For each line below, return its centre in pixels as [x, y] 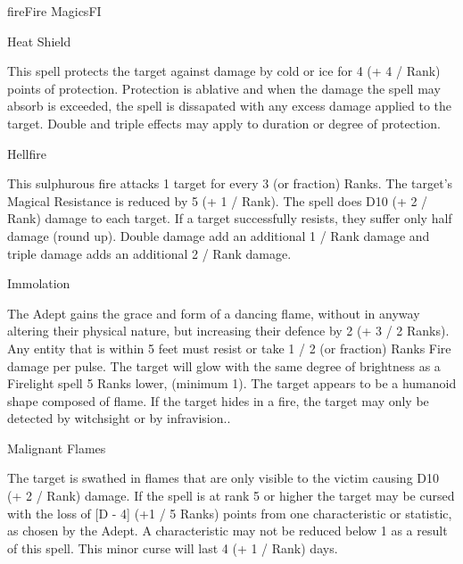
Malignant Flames [57, 448]
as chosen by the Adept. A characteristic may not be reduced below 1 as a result [227, 531]
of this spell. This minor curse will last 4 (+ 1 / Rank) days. [173, 547]
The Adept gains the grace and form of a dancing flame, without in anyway [214, 313]
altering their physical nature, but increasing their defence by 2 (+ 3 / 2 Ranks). [228, 331]
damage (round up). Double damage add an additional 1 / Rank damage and [219, 235]
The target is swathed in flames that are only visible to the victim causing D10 [223, 478]
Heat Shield [39, 41]
